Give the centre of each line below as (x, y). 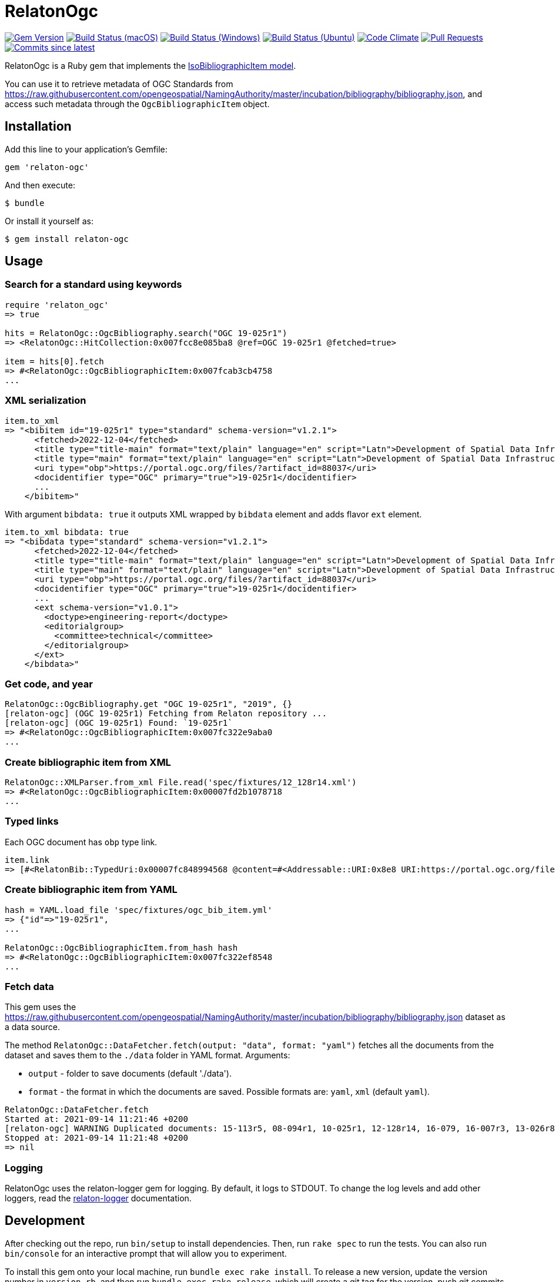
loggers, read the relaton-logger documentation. (98, 1198)
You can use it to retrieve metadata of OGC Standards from (119, 84)
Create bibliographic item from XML (88, 762)
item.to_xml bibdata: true (67, 532)
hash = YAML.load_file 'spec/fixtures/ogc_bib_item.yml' (139, 910)
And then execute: (40, 185)
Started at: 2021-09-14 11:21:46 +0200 (96, 1119)
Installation (38, 127)
